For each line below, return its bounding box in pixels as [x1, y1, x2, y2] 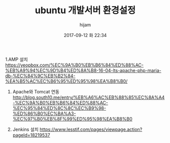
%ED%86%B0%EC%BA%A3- [12, 110, 76, 117]
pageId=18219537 [12, 132, 50, 138]
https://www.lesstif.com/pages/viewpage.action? [40, 126, 143, 132]
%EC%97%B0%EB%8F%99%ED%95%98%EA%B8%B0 [12, 116, 133, 122]
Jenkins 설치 [12, 126, 39, 132]
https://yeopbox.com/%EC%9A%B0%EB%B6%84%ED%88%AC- [5, 62, 144, 68]
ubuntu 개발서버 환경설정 [35, 5, 136, 16]
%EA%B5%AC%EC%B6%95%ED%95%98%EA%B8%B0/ [5, 78, 128, 84]
